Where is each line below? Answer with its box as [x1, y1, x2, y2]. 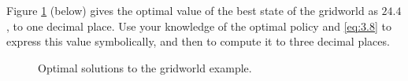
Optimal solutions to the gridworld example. [38, 59, 252, 75]
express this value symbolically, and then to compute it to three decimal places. [6, 33, 390, 50]
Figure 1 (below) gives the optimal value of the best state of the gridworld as [6, 2, 378, 18]
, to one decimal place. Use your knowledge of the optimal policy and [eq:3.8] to [6, 17, 391, 34]
